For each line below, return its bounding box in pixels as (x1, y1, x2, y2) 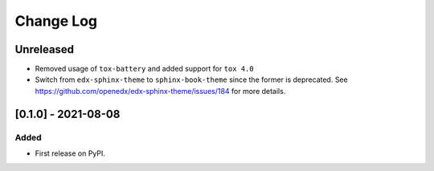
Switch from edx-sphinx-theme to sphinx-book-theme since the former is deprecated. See (35, 75, 349, 84)
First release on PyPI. (35, 149, 106, 158)
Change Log (14, 12, 98, 30)
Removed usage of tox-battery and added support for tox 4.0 (35, 64, 254, 74)
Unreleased (14, 43, 75, 56)
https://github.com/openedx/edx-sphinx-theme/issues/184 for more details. (35, 86, 286, 96)
